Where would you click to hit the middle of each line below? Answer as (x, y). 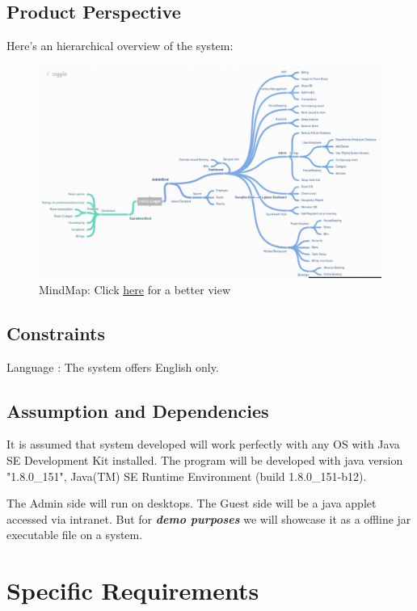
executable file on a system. (75, 535)
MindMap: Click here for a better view (135, 289)
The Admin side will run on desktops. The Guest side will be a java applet (192, 503)
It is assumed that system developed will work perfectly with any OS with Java (203, 444)
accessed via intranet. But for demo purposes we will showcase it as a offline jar (209, 518)
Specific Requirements (133, 590)
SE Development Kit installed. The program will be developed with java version (205, 459)
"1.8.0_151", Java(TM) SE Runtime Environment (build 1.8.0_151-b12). (187, 476)
